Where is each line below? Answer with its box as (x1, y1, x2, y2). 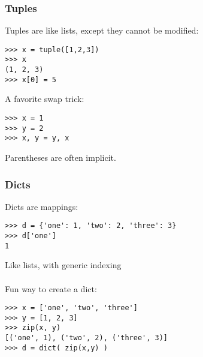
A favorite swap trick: (5, 92, 84, 105)
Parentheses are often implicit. (5, 151, 116, 163)
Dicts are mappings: (5, 200, 78, 212)
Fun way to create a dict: (5, 282, 97, 295)
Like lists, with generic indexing (5, 259, 122, 271)
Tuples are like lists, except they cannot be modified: (5, 24, 199, 37)
